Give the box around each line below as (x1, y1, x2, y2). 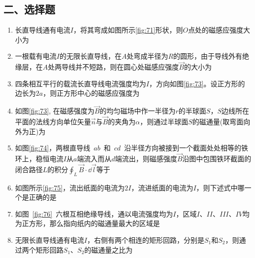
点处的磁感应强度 (188, 25, 244, 35)
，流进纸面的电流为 (131, 182, 193, 192)
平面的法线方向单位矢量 (15, 116, 91, 127)
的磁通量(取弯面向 (192, 116, 251, 127)
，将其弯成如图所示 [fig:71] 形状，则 (73, 25, 183, 35)
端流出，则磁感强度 (115, 153, 177, 164)
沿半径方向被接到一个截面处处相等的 (124, 143, 242, 153)
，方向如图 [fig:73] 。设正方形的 (149, 78, 245, 88)
